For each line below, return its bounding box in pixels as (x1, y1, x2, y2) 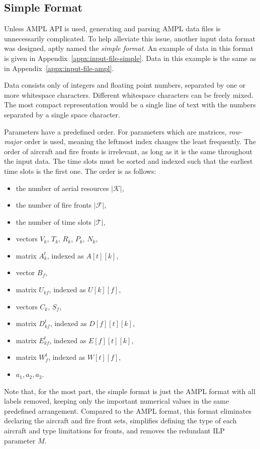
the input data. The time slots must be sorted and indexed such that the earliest (4, 156, 253, 166)
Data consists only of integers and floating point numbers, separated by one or (4, 80, 246, 90)
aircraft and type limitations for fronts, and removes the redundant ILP (4, 425, 225, 436)
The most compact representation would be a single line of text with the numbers (4, 99, 256, 110)
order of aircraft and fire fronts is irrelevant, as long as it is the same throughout (4, 146, 252, 156)
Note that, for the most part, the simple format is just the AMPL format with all (4, 386, 255, 396)
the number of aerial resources (16, 182, 109, 193)
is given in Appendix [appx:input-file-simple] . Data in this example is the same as (4, 52, 256, 63)
